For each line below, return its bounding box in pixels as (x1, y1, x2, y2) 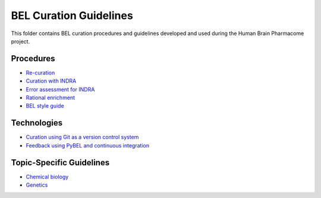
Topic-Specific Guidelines (11, 158, 110, 168)
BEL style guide (26, 102, 65, 109)
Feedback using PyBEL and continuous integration (26, 142, 150, 149)
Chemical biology (26, 173, 69, 180)
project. (11, 37, 30, 45)
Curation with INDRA (26, 77, 77, 84)
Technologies (11, 118, 63, 128)
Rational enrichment (26, 94, 75, 101)
